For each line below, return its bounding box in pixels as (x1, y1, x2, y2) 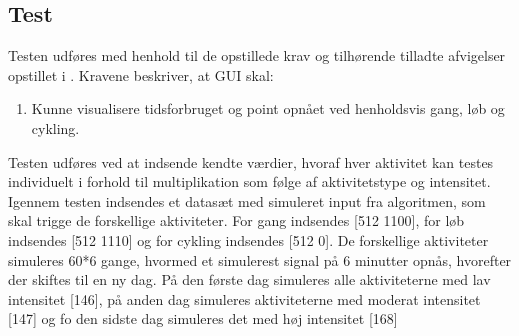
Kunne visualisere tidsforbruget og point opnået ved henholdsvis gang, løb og (31, 98, 505, 119)
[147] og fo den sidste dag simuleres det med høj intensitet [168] (8, 308, 398, 329)
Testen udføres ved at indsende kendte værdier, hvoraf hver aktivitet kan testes (8, 151, 494, 172)
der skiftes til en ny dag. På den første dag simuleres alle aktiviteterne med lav (8, 269, 491, 290)
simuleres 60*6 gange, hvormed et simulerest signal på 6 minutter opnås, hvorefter (8, 249, 512, 270)
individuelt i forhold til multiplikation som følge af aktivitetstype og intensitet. (8, 171, 491, 192)
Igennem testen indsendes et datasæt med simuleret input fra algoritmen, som (8, 190, 486, 211)
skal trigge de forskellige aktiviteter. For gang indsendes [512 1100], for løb (8, 210, 465, 231)
